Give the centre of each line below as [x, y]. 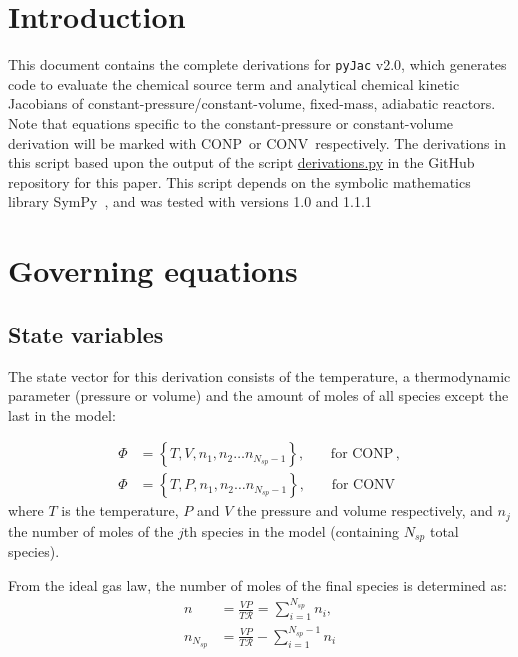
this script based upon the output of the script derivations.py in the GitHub [241, 162]
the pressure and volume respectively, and [364, 510]
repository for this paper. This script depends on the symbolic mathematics [239, 181]
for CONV [363, 485]
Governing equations [153, 270]
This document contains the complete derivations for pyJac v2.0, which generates [257, 64]
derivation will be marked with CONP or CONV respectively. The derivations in [257, 142]
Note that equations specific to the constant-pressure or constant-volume [231, 122]
